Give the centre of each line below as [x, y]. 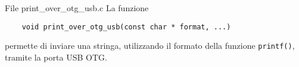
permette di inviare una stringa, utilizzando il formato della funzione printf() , [150, 46]
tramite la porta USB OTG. [56, 57]
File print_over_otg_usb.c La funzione [77, 8]
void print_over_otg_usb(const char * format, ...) [126, 27]
